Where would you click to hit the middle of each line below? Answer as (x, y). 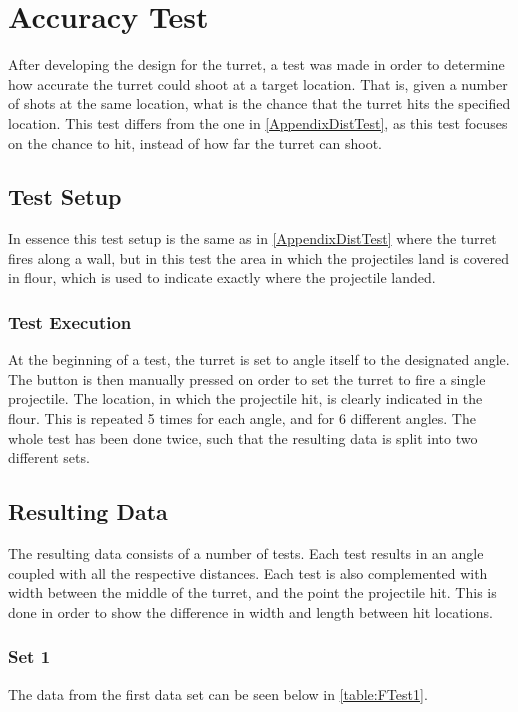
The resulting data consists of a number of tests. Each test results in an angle (246, 553)
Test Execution (70, 322)
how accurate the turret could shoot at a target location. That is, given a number (258, 83)
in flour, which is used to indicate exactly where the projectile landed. (222, 277)
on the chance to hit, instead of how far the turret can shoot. (195, 142)
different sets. (49, 457)
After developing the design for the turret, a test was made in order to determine (256, 64)
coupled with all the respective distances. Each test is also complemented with (248, 572)
